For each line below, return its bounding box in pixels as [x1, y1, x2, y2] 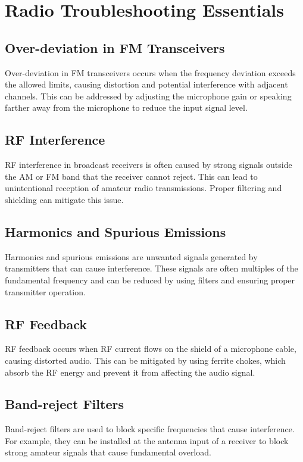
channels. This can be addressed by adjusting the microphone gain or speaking [5, 89, 292, 102]
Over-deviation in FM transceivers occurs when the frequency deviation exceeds [5, 66, 296, 79]
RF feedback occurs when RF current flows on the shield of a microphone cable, [5, 342, 296, 355]
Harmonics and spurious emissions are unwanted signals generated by [5, 250, 258, 263]
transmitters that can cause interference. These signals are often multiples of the [5, 262, 298, 274]
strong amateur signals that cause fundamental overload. [5, 446, 211, 458]
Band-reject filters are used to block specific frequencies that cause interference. [5, 423, 295, 435]
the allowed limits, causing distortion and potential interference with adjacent [5, 78, 288, 90]
